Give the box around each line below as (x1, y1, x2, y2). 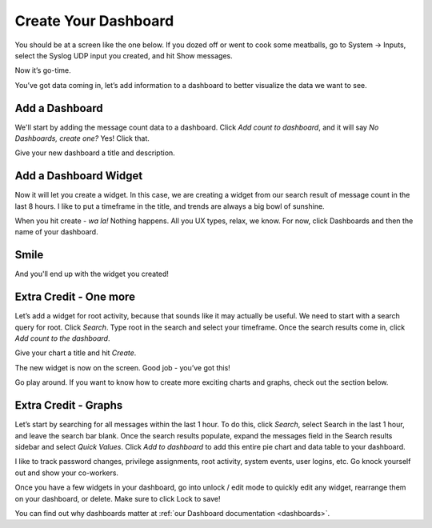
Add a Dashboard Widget (14, 169, 143, 183)
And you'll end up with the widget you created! (14, 269, 170, 279)
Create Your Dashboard (14, 12, 174, 30)
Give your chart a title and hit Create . (14, 348, 137, 358)
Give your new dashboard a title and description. (14, 148, 175, 158)
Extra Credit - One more (14, 290, 136, 304)
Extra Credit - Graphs (14, 398, 123, 412)
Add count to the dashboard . (14, 334, 110, 343)
